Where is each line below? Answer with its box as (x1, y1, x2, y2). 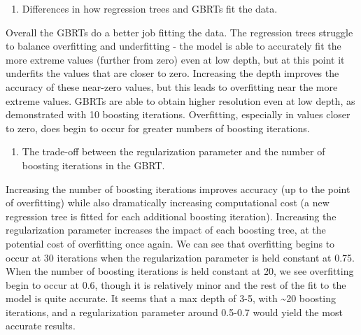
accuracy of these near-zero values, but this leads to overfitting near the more (6, 79, 338, 94)
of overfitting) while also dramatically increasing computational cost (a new (6, 195, 330, 210)
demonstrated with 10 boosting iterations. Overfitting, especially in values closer (6, 107, 351, 122)
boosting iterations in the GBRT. (22, 157, 165, 172)
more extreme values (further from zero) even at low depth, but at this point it (6, 52, 345, 66)
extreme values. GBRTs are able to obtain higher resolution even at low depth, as (6, 93, 355, 108)
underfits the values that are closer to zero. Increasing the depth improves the (6, 66, 339, 80)
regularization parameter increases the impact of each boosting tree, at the (6, 222, 326, 237)
